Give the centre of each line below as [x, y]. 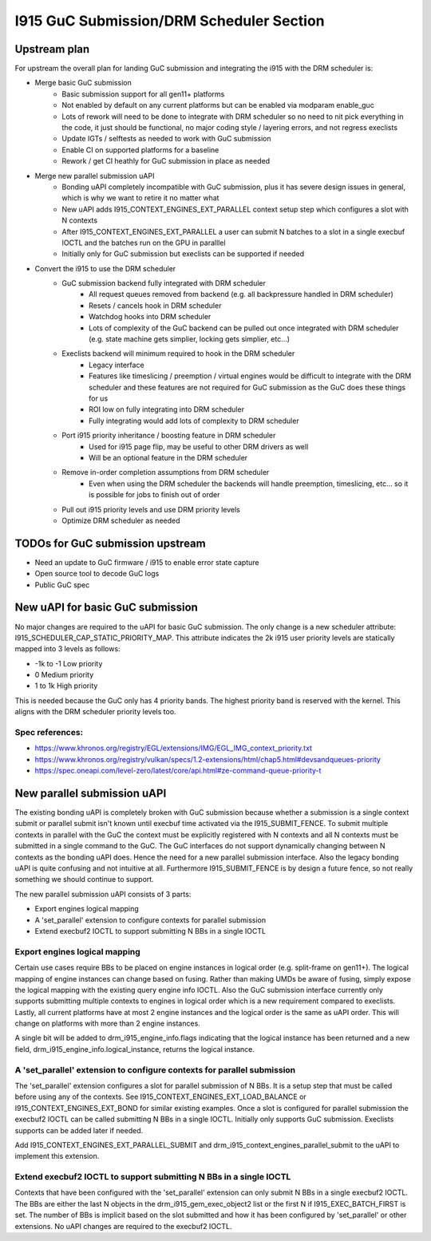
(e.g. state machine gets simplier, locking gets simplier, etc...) [190, 339]
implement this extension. [57, 1156]
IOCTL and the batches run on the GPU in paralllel [144, 243]
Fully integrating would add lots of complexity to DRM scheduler [194, 421]
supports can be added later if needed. [79, 1130]
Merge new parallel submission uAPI [95, 176]
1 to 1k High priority [66, 686]
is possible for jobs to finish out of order [154, 495]
